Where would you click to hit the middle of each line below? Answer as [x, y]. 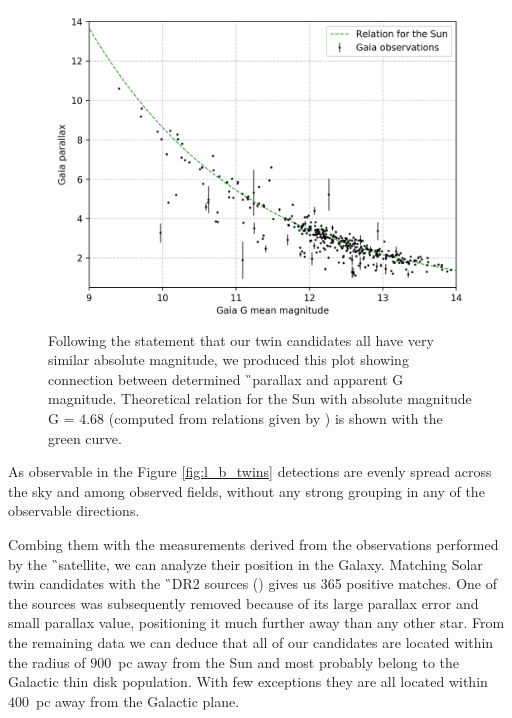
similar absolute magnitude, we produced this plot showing [228, 359]
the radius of [47, 661]
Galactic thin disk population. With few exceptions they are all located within [248, 681]
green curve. [85, 437]
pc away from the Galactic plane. [137, 700]
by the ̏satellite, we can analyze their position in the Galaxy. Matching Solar [245, 563]
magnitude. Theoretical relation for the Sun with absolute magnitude [260, 398]
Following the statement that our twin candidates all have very [241, 339]
